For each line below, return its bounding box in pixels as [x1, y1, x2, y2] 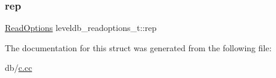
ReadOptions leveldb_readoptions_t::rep [5, 21, 157, 34]
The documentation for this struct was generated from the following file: [5, 41, 272, 54]
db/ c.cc [5, 61, 33, 74]
